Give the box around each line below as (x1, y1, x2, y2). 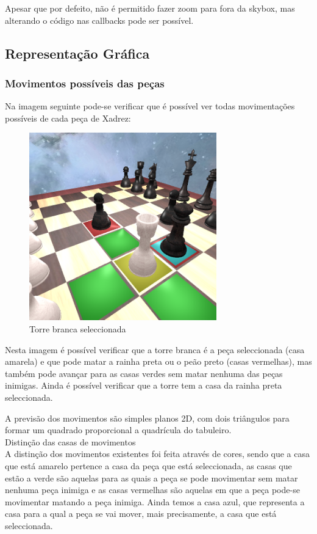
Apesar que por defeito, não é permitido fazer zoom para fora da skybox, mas (5, 2, 295, 14)
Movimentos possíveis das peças (5, 75, 165, 90)
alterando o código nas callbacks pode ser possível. (5, 13, 194, 26)
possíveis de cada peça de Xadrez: (5, 111, 131, 124)
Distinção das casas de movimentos (5, 435, 136, 448)
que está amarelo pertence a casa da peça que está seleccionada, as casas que (5, 459, 292, 472)
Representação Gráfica (5, 43, 150, 62)
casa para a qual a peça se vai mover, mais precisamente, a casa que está (5, 507, 277, 520)
